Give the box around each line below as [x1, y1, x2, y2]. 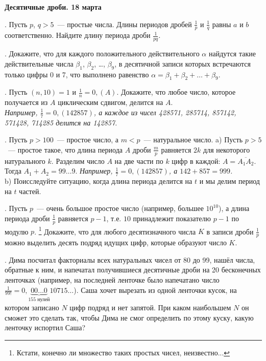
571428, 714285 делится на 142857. [5, 117, 117, 128]
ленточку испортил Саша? [5, 322, 85, 333]
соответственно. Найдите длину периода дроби [5, 30, 151, 40]
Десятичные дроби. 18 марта [5, 2, 102, 12]
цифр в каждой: [172, 155, 221, 166]
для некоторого [203, 144, 250, 155]
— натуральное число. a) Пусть [143, 134, 243, 145]
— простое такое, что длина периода [8, 144, 123, 155]
